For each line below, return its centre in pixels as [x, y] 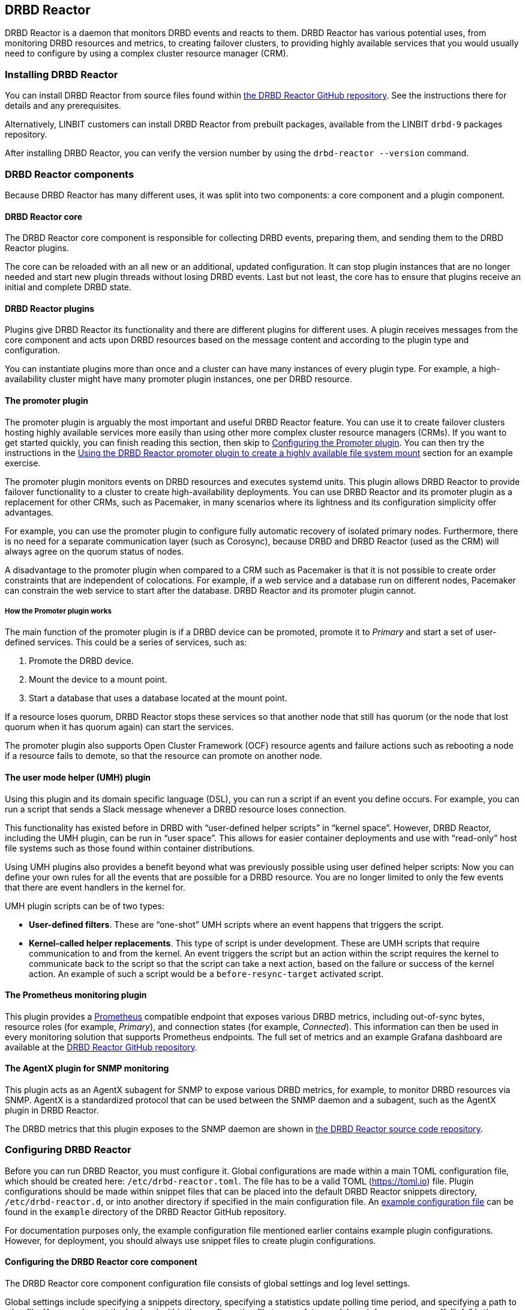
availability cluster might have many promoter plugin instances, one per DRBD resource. [178, 379]
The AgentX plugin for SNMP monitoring [87, 1068]
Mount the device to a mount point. [98, 680]
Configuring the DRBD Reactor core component [101, 1262]
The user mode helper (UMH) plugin [78, 777]
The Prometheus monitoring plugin [76, 995]
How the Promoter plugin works [58, 611]
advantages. [29, 512]
